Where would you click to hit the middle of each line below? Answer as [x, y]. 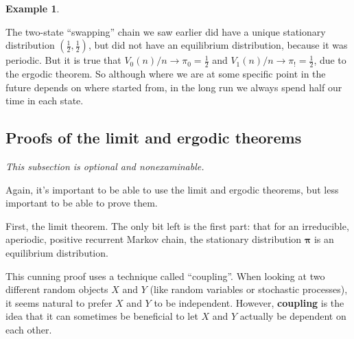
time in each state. [45, 101]
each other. [29, 329]
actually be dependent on [293, 316]
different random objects [57, 289]
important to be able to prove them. [82, 203]
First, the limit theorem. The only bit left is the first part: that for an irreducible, [177, 225]
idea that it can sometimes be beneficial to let [102, 316]
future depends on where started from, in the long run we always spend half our [174, 87]
